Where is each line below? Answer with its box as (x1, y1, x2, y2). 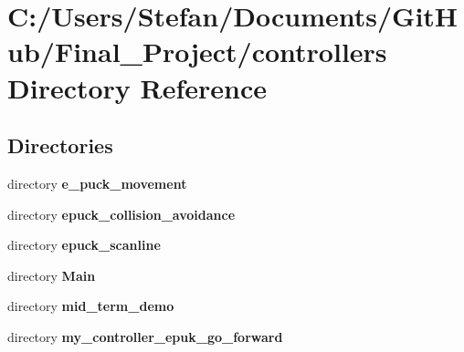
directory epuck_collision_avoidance (7, 204, 236, 223)
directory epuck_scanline (7, 235, 161, 254)
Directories (7, 131, 113, 160)
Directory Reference (7, 68, 268, 106)
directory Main (7, 265, 96, 285)
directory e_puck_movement (7, 173, 187, 192)
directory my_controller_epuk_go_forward (7, 326, 283, 346)
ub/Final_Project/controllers (7, 33, 387, 70)
